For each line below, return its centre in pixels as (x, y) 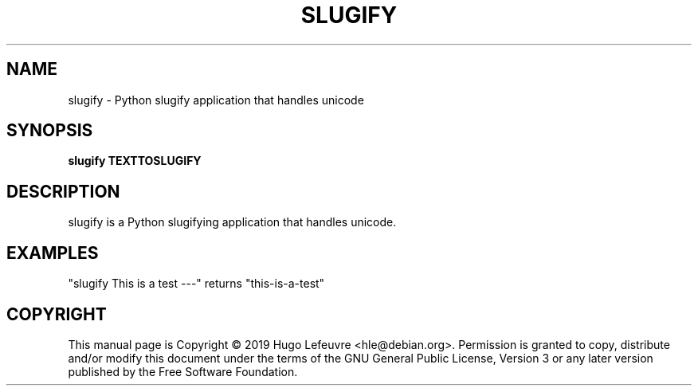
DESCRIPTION (63, 191)
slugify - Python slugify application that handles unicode (216, 100)
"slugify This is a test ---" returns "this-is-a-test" (196, 284)
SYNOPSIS (50, 131)
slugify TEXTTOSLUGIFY (135, 161)
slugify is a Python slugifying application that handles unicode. (232, 222)
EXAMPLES (53, 253)
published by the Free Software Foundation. (183, 371)
